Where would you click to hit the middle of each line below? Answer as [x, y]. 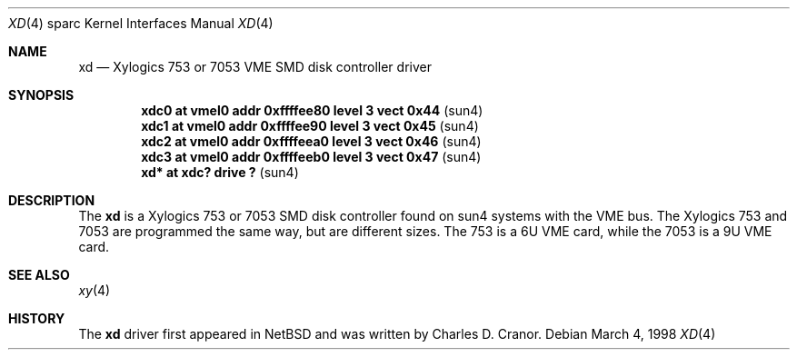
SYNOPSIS [41, 95]
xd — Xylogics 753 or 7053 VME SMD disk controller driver [255, 67]
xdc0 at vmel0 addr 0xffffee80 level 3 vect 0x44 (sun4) [312, 110]
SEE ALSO [39, 275]
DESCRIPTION [52, 200]
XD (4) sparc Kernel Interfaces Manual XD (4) [141, 23]
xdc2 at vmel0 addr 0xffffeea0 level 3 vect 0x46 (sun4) [311, 141]
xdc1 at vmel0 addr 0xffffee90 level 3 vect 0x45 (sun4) [310, 126]
